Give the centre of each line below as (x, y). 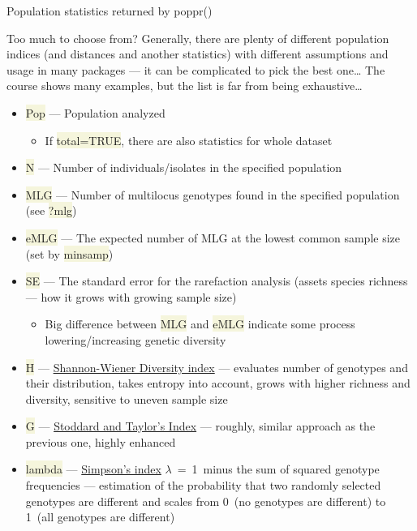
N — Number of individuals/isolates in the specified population (184, 167)
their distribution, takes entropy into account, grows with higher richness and (218, 383)
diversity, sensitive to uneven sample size (127, 398)
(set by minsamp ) (69, 253)
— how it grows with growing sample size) (131, 296)
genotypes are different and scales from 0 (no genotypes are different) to (206, 501)
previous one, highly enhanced (101, 441)
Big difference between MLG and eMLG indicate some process (200, 324)
